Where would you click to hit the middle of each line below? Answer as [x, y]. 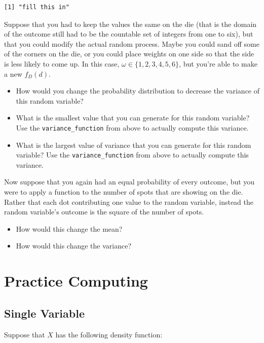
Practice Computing [76, 281]
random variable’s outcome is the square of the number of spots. [104, 212]
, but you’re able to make [218, 63]
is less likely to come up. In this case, [62, 63]
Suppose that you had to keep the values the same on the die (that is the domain [130, 24]
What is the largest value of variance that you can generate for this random [134, 145]
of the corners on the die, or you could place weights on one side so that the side [129, 54]
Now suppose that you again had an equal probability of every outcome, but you [129, 182]
